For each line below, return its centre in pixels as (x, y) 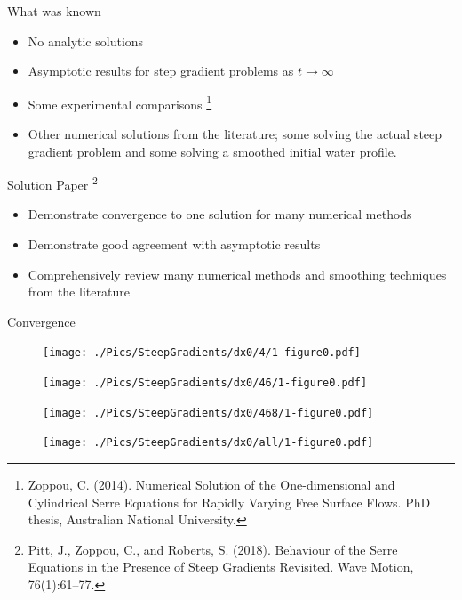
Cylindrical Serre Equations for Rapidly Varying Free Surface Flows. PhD (229, 502)
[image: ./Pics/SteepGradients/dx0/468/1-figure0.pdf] (208, 413)
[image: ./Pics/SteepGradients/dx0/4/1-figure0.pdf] (202, 353)
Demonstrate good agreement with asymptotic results (174, 244)
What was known (54, 11)
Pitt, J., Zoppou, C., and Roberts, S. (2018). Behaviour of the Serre (213, 549)
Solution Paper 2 (52, 183)
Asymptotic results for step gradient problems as (161, 71)
